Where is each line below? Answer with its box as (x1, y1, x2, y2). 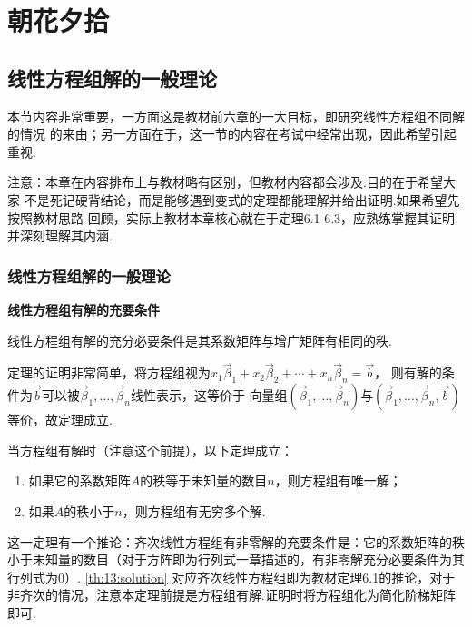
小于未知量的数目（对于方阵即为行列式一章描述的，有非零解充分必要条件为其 (7, 550, 465, 569)
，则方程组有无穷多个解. (122, 501, 266, 520)
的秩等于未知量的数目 (140, 471, 268, 490)
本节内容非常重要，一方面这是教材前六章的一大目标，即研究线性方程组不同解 (7, 106, 465, 125)
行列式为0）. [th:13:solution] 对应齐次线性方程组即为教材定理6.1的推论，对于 (7, 567, 456, 586)
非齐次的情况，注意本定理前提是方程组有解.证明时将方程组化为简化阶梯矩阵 (7, 585, 456, 604)
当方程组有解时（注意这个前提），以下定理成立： (7, 440, 293, 459)
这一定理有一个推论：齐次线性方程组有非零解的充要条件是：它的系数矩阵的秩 (7, 532, 465, 551)
